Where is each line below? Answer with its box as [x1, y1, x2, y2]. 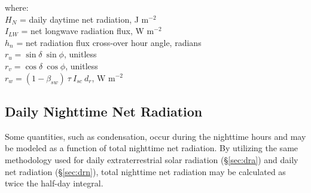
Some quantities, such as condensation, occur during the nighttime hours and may [5, 130, 306, 142]
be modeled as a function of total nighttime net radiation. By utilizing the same [5, 142, 298, 154]
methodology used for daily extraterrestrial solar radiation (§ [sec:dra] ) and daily [5, 153, 298, 166]
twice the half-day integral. [5, 177, 103, 189]
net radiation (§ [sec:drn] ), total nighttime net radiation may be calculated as [5, 165, 286, 177]
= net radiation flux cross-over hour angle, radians [16, 36, 202, 48]
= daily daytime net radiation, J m [19, 13, 149, 25]
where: [5, 1, 29, 13]
